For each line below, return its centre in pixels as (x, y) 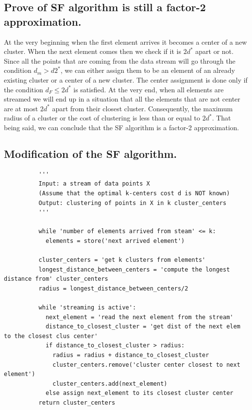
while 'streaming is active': (87, 308)
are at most (21, 108)
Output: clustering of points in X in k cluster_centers (133, 203)
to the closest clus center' (51, 336)
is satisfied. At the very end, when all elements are (149, 89)
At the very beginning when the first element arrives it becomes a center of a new (126, 42)
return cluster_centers (77, 402)
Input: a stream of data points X (94, 184)
